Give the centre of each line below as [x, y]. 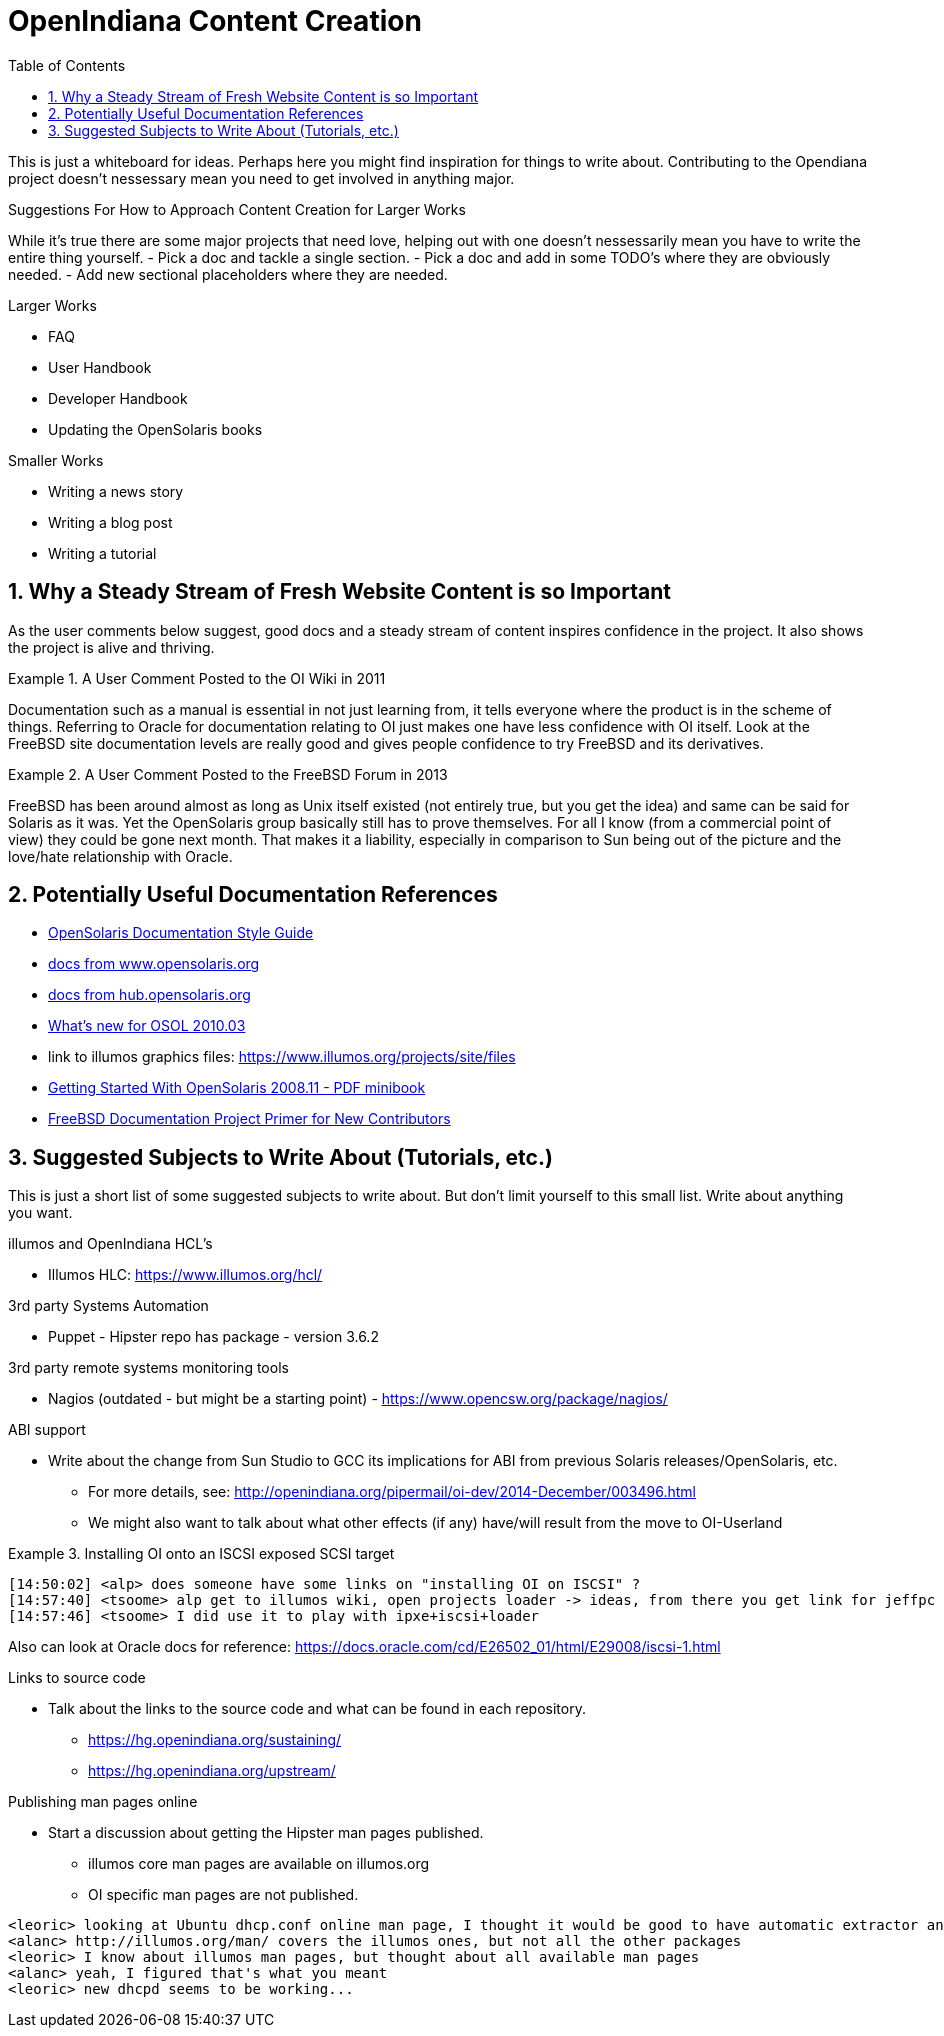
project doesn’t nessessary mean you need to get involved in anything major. [261, 178]
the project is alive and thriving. [111, 647]
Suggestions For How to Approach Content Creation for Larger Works [237, 209]
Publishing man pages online [103, 1802]
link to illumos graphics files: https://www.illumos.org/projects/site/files [282, 1057]
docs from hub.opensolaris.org [149, 995]
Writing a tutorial [102, 553]
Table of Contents [67, 65]
